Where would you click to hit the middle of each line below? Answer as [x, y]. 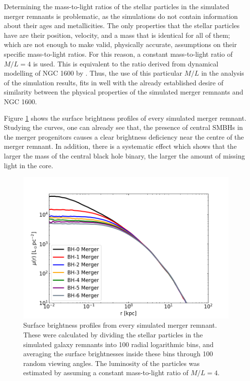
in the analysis [223, 73]
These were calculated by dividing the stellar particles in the [113, 334]
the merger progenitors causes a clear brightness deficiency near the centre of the [124, 136]
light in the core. [29, 165]
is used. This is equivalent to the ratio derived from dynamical [126, 63]
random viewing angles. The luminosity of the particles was [111, 363]
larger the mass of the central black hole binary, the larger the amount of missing [125, 155]
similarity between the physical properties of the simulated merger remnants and [124, 92]
